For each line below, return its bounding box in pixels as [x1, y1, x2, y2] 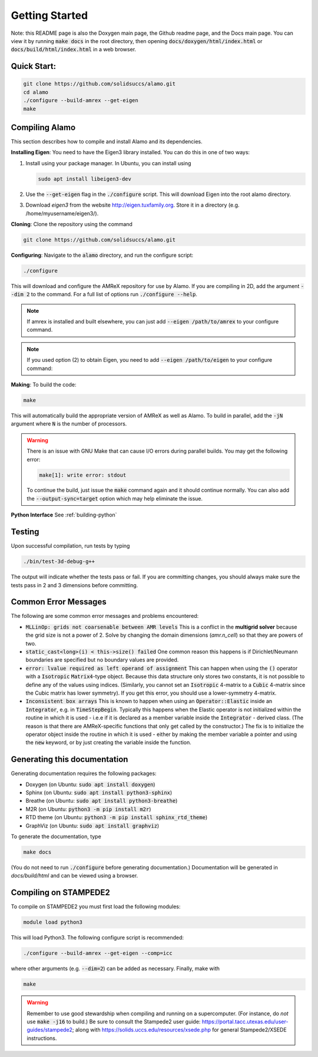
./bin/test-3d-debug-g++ [23, 558, 95, 565]
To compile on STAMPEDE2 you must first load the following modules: [11, 903, 181, 910]
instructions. [26, 1035, 57, 1042]
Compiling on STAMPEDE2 [11, 888, 110, 898]
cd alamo [23, 89, 49, 96]
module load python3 [23, 919, 82, 926]
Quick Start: [11, 61, 56, 71]
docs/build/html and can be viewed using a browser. [11, 872, 138, 879]
